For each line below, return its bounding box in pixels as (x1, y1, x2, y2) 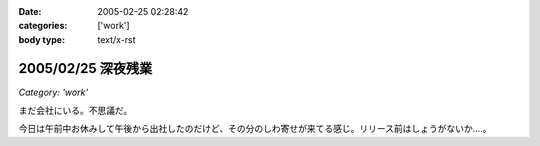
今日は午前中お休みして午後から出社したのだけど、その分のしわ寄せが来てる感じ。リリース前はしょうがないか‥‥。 (18, 123, 492, 135)
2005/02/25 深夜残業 (18, 60, 153, 77)
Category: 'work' (18, 86, 89, 98)
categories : (18, 20, 68, 32)
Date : (18, 6, 42, 17)
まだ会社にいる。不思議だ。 (18, 105, 133, 117)
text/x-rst (97, 33, 136, 45)
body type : (18, 33, 65, 45)
